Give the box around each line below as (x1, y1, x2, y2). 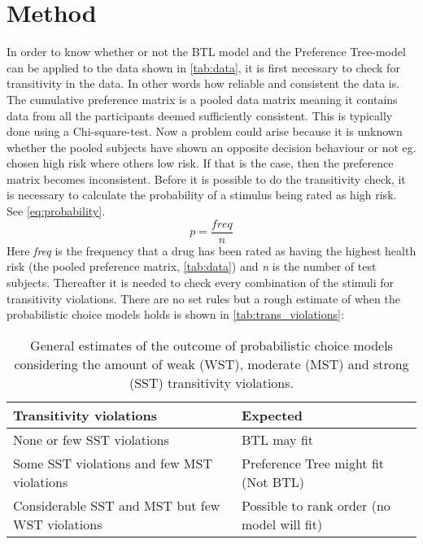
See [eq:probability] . (7, 202, 106, 220)
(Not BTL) (242, 472, 304, 491)
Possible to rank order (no (242, 495, 390, 515)
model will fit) (242, 514, 323, 533)
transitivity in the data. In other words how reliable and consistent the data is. (7, 75, 400, 92)
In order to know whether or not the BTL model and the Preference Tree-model (7, 43, 406, 60)
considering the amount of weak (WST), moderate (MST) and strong (14, 354, 409, 373)
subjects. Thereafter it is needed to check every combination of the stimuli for (7, 273, 395, 290)
